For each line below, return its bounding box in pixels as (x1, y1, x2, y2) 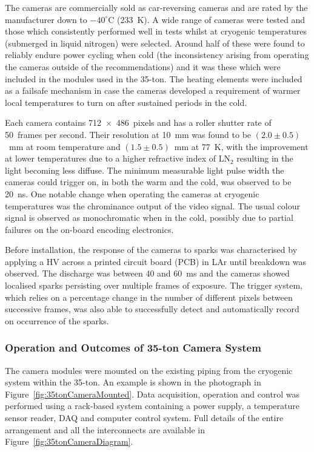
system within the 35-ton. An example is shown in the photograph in (5, 376, 261, 388)
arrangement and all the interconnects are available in (5, 423, 205, 436)
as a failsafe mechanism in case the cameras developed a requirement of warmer (5, 84, 301, 97)
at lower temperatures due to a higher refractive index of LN (5, 152, 230, 165)
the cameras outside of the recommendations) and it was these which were (5, 60, 281, 73)
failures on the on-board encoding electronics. (5, 223, 174, 235)
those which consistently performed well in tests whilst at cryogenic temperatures (5, 25, 307, 38)
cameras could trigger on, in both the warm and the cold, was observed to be (5, 175, 292, 188)
